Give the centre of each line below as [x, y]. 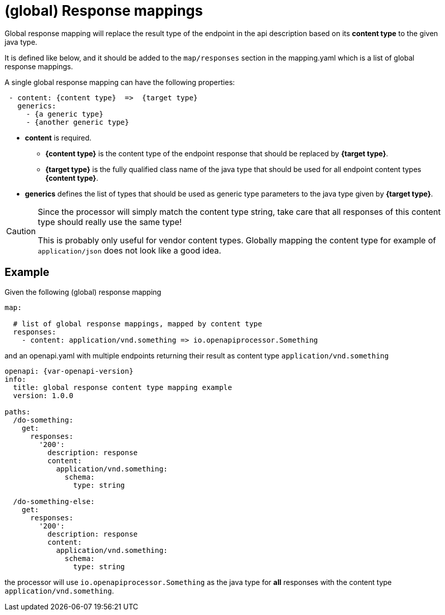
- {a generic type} [65, 114]
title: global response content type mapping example [122, 387]
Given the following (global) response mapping [83, 292]
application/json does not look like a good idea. [130, 250]
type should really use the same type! [110, 222]
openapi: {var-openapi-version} [69, 371]
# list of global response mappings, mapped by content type [137, 324]
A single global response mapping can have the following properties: [120, 82]
